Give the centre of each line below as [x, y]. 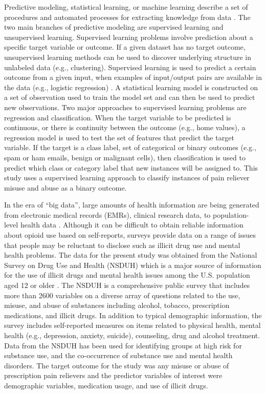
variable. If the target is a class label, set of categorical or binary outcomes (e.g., [130, 147]
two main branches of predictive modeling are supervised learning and [114, 27]
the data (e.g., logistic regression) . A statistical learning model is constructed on [131, 87]
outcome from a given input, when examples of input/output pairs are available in [133, 77]
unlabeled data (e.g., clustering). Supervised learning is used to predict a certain [130, 67]
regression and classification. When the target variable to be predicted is [118, 117]
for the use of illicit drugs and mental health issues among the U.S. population [127, 275]
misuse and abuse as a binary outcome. [65, 187]
